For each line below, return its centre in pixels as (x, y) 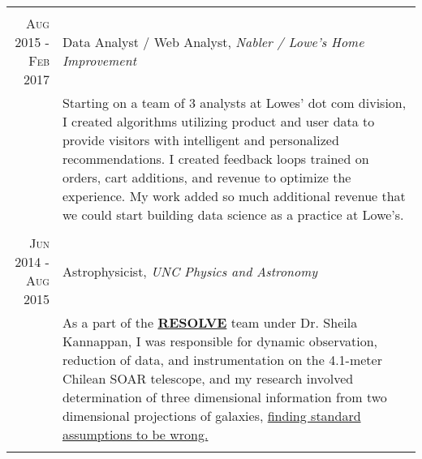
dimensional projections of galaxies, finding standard (211, 416)
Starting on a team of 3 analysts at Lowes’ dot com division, (234, 103)
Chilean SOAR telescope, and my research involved (208, 378)
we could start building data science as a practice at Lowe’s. (233, 214)
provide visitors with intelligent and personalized (200, 140)
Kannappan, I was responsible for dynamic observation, (220, 341)
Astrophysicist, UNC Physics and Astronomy (190, 271)
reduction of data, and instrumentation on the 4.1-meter (222, 360)
